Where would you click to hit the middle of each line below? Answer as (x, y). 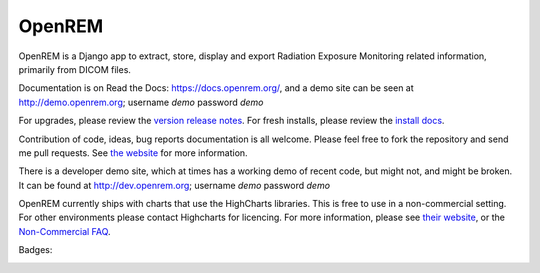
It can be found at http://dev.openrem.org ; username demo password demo (174, 185)
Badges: (35, 250)
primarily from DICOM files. (75, 69)
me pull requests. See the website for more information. (133, 152)
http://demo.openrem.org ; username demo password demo (141, 102)
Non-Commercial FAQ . (64, 231)
